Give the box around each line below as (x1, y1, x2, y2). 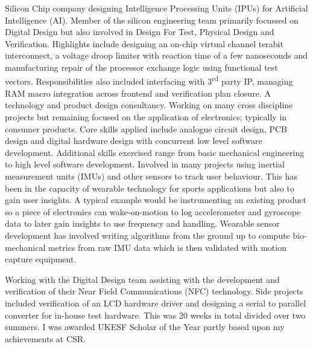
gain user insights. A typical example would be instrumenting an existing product (5, 193, 306, 206)
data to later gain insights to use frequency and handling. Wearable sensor (5, 217, 280, 230)
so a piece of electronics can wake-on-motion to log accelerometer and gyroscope (5, 205, 301, 218)
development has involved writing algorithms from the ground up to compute (5, 229, 290, 241)
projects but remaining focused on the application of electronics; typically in (5, 111, 287, 123)
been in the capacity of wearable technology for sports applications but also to (5, 181, 294, 194)
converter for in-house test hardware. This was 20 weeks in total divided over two (5, 308, 306, 321)
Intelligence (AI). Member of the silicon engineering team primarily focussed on (5, 13, 299, 26)
